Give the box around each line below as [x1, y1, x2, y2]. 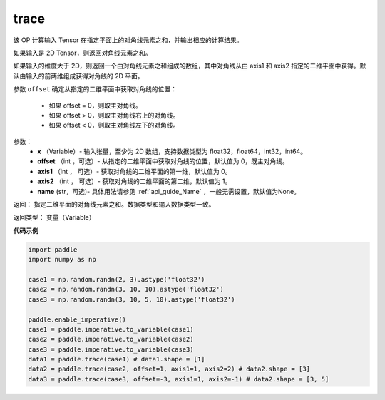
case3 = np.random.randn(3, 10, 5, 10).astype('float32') [28, 295, 235, 303]
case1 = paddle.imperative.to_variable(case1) [28, 325, 194, 333]
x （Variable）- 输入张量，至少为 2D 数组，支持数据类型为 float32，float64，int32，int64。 [37, 147, 307, 156]
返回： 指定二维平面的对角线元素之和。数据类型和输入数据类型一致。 [13, 200, 215, 209]
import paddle [28, 245, 78, 253]
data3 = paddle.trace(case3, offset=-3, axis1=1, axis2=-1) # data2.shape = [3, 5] [28, 375, 329, 383]
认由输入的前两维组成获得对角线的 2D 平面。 [13, 71, 144, 80]
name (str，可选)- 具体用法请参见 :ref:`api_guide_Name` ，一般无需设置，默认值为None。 [37, 187, 301, 195]
